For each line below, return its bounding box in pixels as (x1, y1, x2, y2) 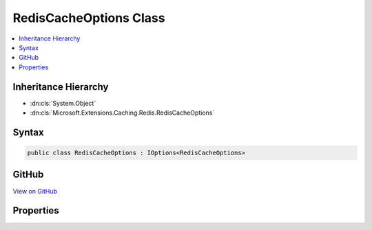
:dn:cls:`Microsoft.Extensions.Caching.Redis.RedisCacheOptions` (30, 108, 215, 117)
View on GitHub (12, 187, 58, 195)
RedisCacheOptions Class (12, 10, 165, 25)
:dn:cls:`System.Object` (30, 99, 96, 107)
